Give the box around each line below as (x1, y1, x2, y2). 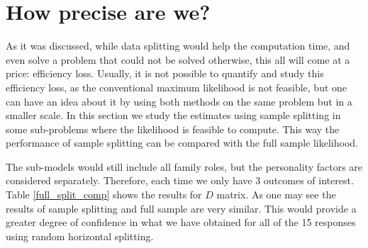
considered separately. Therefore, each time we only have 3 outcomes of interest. (6, 173, 354, 188)
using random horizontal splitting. (6, 228, 154, 243)
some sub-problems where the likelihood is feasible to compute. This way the (6, 121, 340, 136)
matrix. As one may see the (216, 187, 336, 202)
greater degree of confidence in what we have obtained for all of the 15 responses (6, 215, 356, 230)
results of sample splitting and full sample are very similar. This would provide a (6, 201, 357, 215)
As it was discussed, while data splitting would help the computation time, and (6, 38, 350, 53)
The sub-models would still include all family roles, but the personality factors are (6, 159, 363, 174)
